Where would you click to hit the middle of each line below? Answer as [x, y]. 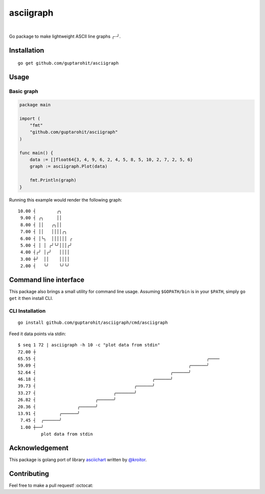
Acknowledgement [39, 448]
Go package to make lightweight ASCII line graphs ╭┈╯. [65, 36]
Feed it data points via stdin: [38, 334]
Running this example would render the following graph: [66, 200]
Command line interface [47, 280]
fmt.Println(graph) [53, 180]
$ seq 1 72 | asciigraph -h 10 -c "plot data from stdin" [89, 345]
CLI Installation [27, 311]
